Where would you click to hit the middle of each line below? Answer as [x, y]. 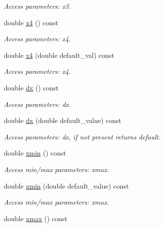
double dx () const [31, 87]
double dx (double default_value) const [63, 120]
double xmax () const [36, 218]
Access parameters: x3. [37, 6]
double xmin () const [35, 153]
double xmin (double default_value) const [66, 185]
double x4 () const [31, 22]
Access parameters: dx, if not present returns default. [82, 136]
